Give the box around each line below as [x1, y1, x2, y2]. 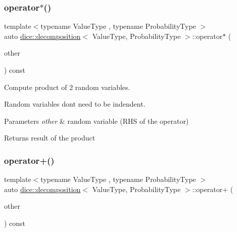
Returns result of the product [4, 132, 96, 143]
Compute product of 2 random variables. [4, 81, 130, 92]
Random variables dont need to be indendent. [4, 99, 146, 109]
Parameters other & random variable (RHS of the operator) [4, 115, 189, 126]
